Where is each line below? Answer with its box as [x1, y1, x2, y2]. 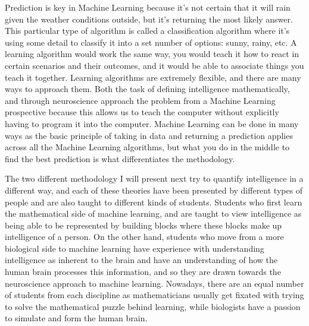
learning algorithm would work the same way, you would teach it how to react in [5, 48, 299, 60]
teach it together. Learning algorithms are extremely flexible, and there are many [5, 71, 301, 83]
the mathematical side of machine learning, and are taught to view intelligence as [5, 207, 302, 220]
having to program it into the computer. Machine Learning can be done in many [5, 117, 299, 129]
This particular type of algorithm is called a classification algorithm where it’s [5, 24, 290, 37]
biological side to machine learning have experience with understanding [5, 242, 264, 254]
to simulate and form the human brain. [5, 312, 148, 324]
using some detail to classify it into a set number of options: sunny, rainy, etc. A [5, 36, 297, 48]
